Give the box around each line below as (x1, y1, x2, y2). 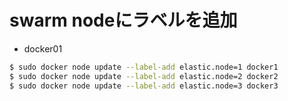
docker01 (23, 42, 63, 55)
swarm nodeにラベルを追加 (9, 9, 238, 32)
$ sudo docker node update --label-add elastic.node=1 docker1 (9, 62, 279, 72)
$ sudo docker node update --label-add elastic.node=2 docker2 (9, 71, 279, 81)
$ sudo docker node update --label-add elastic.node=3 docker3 (9, 81, 279, 91)
